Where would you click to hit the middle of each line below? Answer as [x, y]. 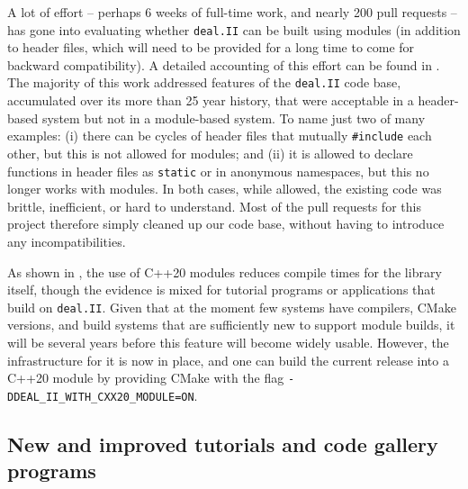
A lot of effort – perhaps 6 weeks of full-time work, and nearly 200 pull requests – [232, 12]
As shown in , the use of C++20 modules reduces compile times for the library [225, 272]
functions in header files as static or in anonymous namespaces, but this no [218, 171]
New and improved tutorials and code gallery [223, 444]
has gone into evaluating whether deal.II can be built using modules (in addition [234, 29]
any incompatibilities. [67, 241]
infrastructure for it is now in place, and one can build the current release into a [228, 360]
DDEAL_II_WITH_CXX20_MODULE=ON [101, 397]
